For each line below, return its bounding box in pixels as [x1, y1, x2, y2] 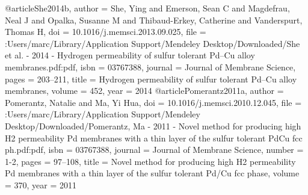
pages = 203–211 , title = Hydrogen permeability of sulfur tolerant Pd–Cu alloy [5, 72, 297, 85]
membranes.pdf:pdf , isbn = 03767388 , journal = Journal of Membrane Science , [5, 60, 296, 73]
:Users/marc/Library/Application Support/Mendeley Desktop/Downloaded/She [5, 37, 300, 49]
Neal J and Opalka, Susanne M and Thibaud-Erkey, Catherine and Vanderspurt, [5, 13, 303, 26]
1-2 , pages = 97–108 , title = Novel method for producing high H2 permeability [5, 155, 296, 167]
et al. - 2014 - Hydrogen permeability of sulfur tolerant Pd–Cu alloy [5, 49, 255, 61]
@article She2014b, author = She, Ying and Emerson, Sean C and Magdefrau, [5, 2, 290, 14]
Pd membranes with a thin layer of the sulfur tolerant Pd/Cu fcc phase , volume [5, 167, 300, 179]
